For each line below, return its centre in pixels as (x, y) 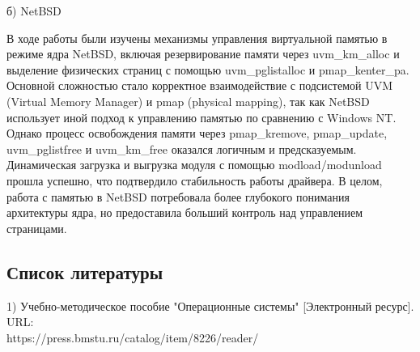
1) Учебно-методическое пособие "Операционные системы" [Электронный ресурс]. (210, 305)
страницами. (37, 228)
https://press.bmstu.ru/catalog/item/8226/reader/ (133, 337)
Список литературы (85, 271)
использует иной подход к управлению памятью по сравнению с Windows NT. (202, 117)
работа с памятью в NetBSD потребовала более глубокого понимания (178, 196)
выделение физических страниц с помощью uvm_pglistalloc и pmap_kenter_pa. (208, 69)
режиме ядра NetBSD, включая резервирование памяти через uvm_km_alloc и (203, 54)
